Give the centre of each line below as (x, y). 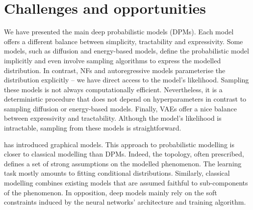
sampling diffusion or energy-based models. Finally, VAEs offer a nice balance (120, 108)
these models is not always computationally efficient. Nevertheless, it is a (113, 89)
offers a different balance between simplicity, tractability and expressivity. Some (124, 41)
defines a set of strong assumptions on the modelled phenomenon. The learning (123, 163)
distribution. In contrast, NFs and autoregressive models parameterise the (115, 70)
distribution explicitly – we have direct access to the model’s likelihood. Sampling (126, 80)
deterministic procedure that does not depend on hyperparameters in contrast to (125, 99)
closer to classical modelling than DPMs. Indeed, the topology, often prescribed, (124, 154)
